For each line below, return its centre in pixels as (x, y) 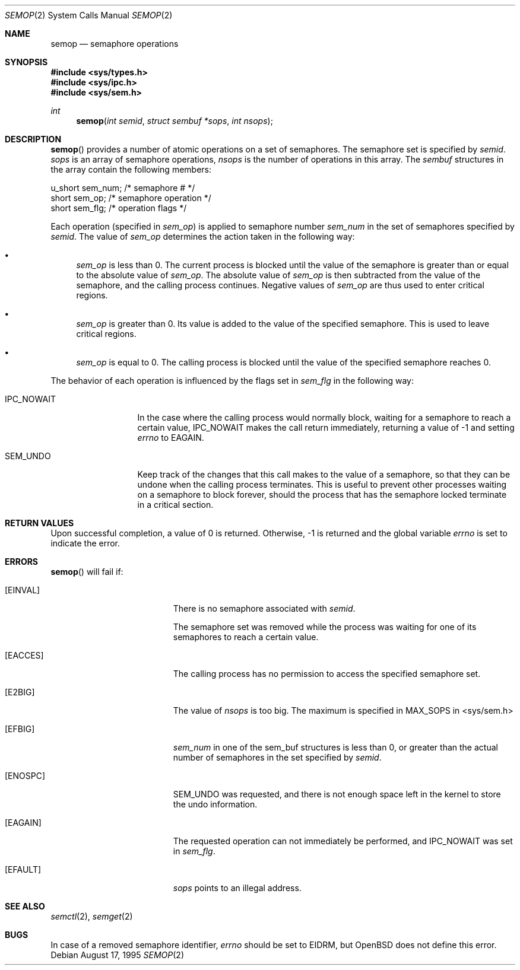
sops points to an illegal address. (237, 888)
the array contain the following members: (131, 169)
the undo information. (215, 804)
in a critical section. (175, 505)
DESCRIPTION (33, 139)
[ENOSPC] (25, 776)
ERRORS (22, 562)
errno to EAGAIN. (171, 438)
